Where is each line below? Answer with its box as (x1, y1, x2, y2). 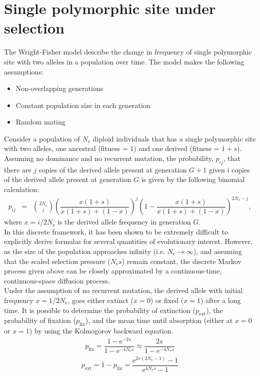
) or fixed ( (150, 294, 184, 305)
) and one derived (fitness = (133, 143, 219, 153)
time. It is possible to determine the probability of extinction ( (4, 304, 195, 315)
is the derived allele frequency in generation (57, 216, 191, 227)
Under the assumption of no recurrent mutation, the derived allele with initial (4, 285, 243, 295)
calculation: (4, 184, 39, 194)
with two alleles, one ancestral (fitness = (4, 143, 128, 153)
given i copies (208, 164, 250, 174)
